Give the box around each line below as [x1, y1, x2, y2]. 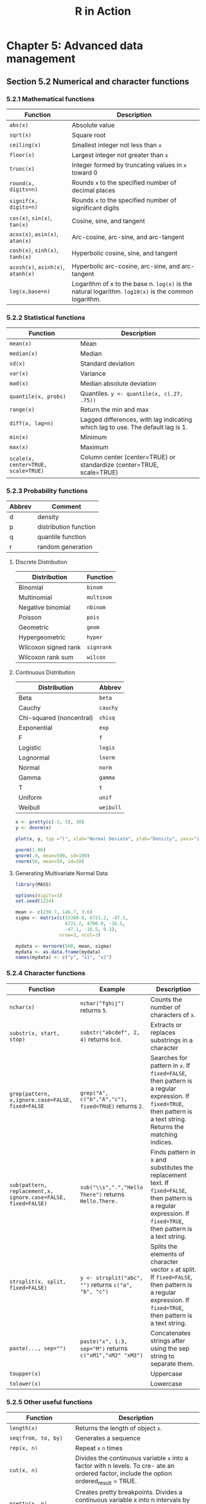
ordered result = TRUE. [75, 1476, 137, 1487]
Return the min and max [80, 405, 149, 414]
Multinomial [18, 593, 52, 602]
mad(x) [9, 380, 29, 387]
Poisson [18, 613, 42, 622]
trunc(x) [9, 165, 35, 172]
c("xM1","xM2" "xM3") [80, 1351, 143, 1359]
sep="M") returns [80, 1344, 128, 1352]
